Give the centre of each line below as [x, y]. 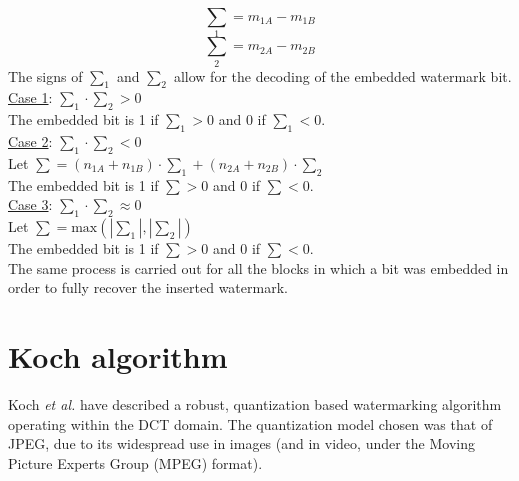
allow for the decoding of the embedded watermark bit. [342, 75]
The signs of [45, 75]
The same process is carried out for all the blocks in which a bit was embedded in [258, 267]
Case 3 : [30, 204]
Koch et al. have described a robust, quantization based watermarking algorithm [255, 403]
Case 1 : [30, 97]
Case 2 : [30, 141]
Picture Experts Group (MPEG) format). [135, 462]
